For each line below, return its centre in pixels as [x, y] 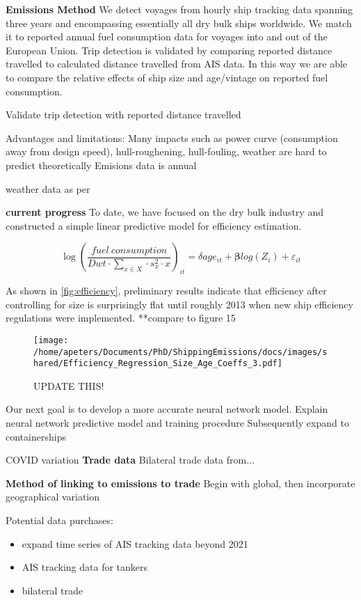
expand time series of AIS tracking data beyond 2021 [135, 543]
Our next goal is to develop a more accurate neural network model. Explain [167, 409]
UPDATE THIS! [69, 385]
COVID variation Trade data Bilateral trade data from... [130, 460]
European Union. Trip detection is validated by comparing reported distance [169, 50]
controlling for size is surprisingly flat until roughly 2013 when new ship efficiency [179, 304]
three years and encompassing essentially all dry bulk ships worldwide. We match [179, 23]
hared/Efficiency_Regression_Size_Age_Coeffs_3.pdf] [158, 364]
